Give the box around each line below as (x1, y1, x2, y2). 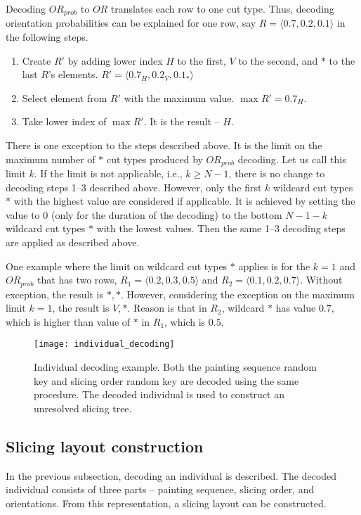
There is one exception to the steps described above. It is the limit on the (6, 138, 322, 153)
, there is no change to (228, 166, 325, 181)
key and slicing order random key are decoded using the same (34, 373, 299, 388)
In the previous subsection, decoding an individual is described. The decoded (6, 468, 337, 483)
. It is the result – (143, 114, 220, 129)
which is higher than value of (6, 314, 131, 329)
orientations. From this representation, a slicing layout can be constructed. (6, 495, 327, 510)
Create (22, 53, 51, 68)
